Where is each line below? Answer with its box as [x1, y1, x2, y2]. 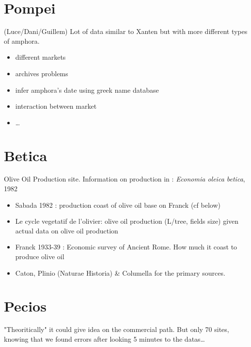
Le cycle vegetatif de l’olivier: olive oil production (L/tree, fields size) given [15, 216, 239, 226]
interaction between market [15, 101, 97, 111]
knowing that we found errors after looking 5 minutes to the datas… [4, 333, 205, 344]
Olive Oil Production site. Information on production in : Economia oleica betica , [4, 174, 245, 184]
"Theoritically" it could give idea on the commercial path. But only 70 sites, [4, 324, 229, 334]
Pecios [4, 296, 47, 316]
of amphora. [4, 35, 40, 46]
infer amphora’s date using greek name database [15, 84, 159, 95]
